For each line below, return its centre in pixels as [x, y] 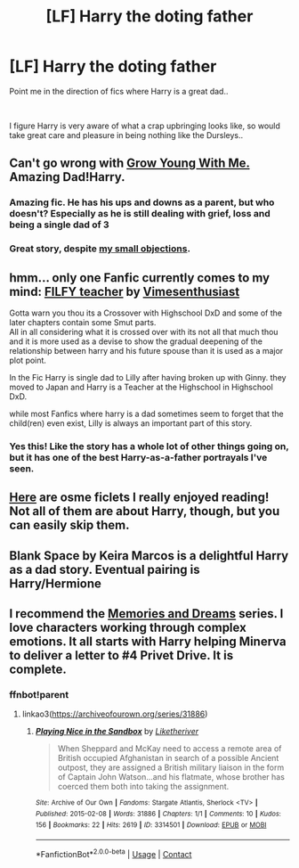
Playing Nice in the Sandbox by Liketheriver [117, 732]
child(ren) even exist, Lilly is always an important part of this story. [131, 423]
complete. [38, 670]
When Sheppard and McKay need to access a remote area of [170, 749]
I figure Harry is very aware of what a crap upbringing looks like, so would [145, 126]
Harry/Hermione [56, 583]
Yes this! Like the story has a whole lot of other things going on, [149, 446]
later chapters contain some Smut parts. [83, 322]
